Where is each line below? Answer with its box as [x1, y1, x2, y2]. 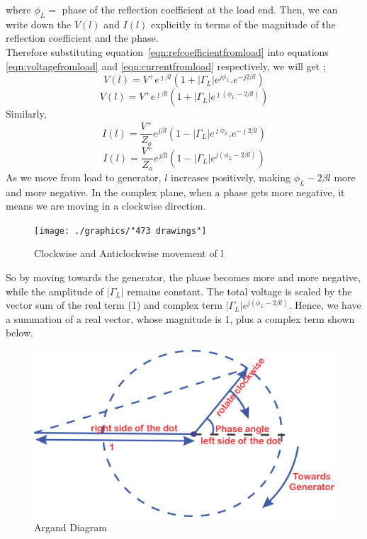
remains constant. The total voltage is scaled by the [127, 283, 352, 298]
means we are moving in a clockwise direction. [6, 198, 206, 213]
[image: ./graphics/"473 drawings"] [34, 225, 207, 236]
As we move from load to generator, [6, 169, 162, 184]
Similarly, [6, 106, 47, 121]
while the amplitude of [6, 283, 104, 298]
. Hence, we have [288, 297, 361, 312]
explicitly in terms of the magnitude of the [151, 16, 336, 31]
